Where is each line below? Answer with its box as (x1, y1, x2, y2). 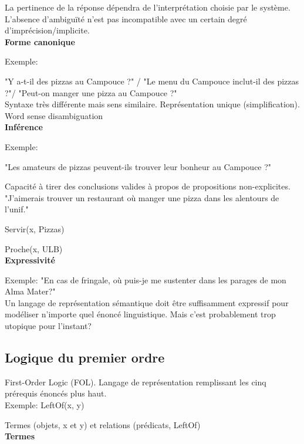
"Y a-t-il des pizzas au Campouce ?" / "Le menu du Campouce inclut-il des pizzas (5, 74, 299, 87)
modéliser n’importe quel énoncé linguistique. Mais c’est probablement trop (5, 308, 276, 320)
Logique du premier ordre (5, 348, 165, 367)
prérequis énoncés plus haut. (5, 387, 107, 399)
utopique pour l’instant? (5, 320, 92, 332)
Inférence (5, 121, 43, 133)
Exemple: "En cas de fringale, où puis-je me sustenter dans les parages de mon (5, 273, 286, 286)
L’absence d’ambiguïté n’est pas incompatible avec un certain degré (5, 12, 247, 25)
